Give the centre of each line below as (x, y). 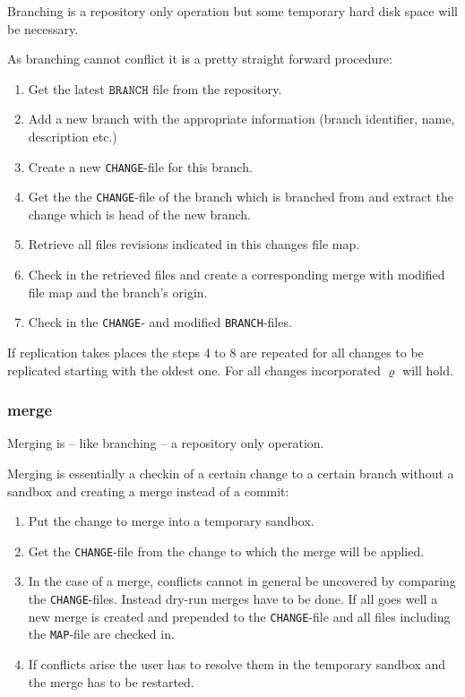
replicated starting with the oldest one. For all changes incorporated (194, 370)
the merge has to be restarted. (111, 681)
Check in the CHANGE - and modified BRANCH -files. (160, 322)
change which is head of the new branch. (140, 214)
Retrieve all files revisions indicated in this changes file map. (194, 244)
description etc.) (73, 136)
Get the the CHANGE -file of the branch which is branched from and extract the (241, 197)
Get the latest (66, 88)
